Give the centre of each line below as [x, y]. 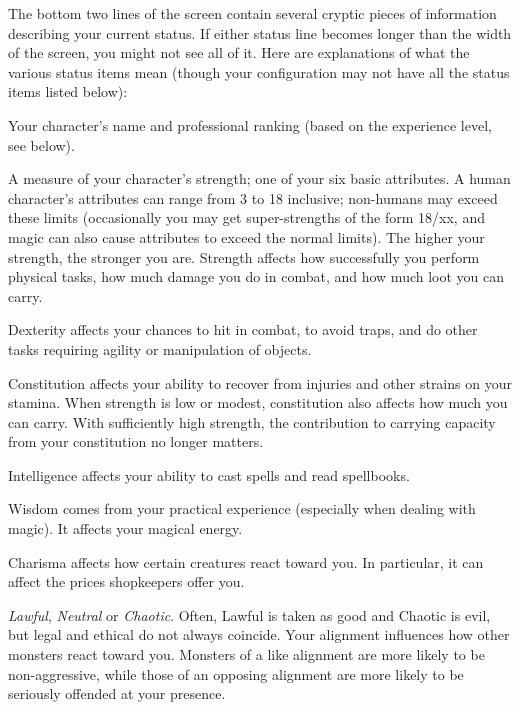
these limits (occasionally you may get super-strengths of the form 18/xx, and [246, 217]
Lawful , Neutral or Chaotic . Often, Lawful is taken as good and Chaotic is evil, [249, 614]
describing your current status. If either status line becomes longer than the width [260, 32]
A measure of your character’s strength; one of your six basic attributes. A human [259, 178]
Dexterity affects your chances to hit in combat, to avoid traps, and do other [243, 329]
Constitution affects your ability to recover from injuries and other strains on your [260, 382]
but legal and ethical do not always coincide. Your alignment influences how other [259, 634]
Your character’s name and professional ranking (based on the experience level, [250, 124]
